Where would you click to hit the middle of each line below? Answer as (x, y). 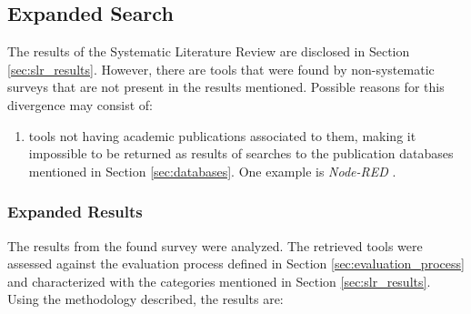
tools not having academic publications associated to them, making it (222, 135)
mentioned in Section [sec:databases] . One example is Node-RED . (212, 171)
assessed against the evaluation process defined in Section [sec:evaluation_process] (236, 263)
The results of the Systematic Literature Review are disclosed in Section (209, 51)
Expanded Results (75, 212)
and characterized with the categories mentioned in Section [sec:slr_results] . (219, 281)
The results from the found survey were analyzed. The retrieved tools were (215, 245)
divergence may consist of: (80, 104)
